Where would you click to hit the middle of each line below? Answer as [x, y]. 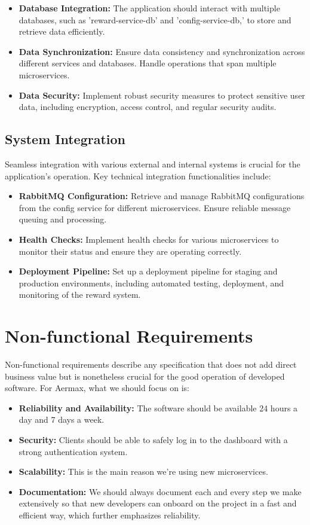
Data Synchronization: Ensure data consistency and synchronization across [162, 51]
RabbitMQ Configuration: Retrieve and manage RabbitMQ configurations [162, 196]
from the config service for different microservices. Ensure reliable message [155, 207]
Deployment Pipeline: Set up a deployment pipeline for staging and [148, 271]
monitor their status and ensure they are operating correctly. [130, 251]
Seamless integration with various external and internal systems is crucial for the [153, 164]
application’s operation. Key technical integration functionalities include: [138, 175]
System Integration [65, 139]
